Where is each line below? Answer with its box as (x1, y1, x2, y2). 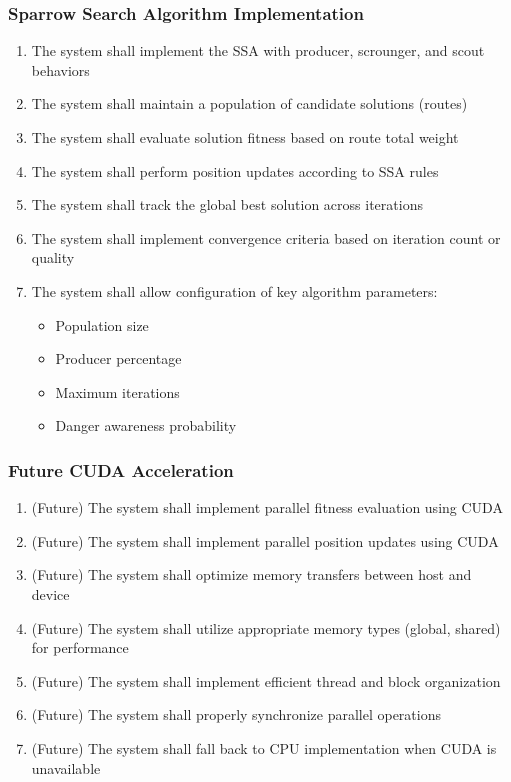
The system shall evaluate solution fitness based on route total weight (31, 127, 459, 147)
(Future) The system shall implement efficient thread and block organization (31, 670, 501, 691)
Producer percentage (55, 348, 182, 369)
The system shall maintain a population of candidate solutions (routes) (31, 93, 468, 114)
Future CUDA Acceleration (8, 457, 234, 482)
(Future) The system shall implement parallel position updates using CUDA (31, 530, 499, 551)
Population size (55, 314, 149, 335)
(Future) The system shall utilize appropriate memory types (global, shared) (31, 617, 501, 638)
